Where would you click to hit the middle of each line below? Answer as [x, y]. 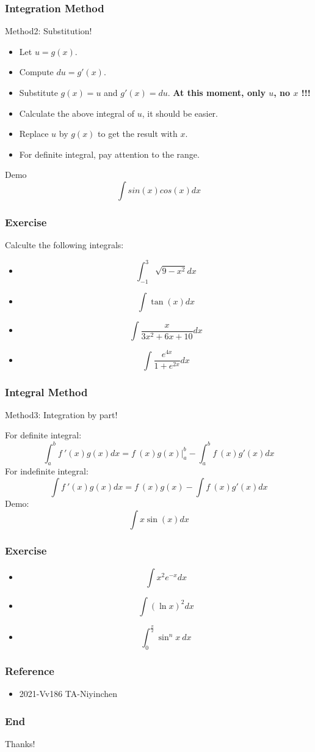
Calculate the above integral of [77, 113]
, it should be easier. [180, 113]
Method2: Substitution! [49, 31]
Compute [36, 72]
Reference [30, 670]
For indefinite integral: [47, 471]
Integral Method [46, 392]
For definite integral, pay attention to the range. [109, 154]
